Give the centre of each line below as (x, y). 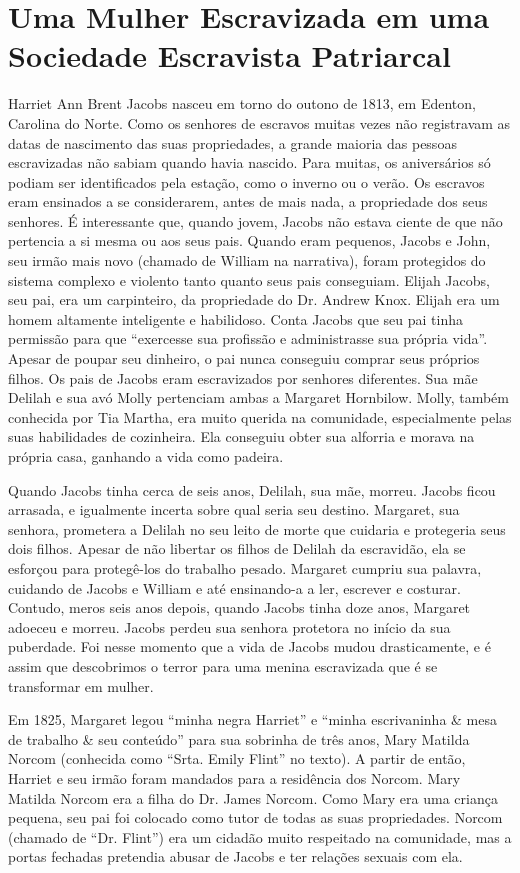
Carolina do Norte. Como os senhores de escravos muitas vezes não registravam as (259, 122)
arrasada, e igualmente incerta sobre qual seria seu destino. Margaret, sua (234, 509)
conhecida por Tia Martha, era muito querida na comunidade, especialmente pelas (260, 416)
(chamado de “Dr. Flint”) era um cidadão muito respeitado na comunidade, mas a (260, 836)
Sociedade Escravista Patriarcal (229, 55)
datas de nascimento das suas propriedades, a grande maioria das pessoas (232, 142)
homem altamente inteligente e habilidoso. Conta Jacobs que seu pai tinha (236, 318)
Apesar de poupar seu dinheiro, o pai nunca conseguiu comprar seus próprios (244, 358)
